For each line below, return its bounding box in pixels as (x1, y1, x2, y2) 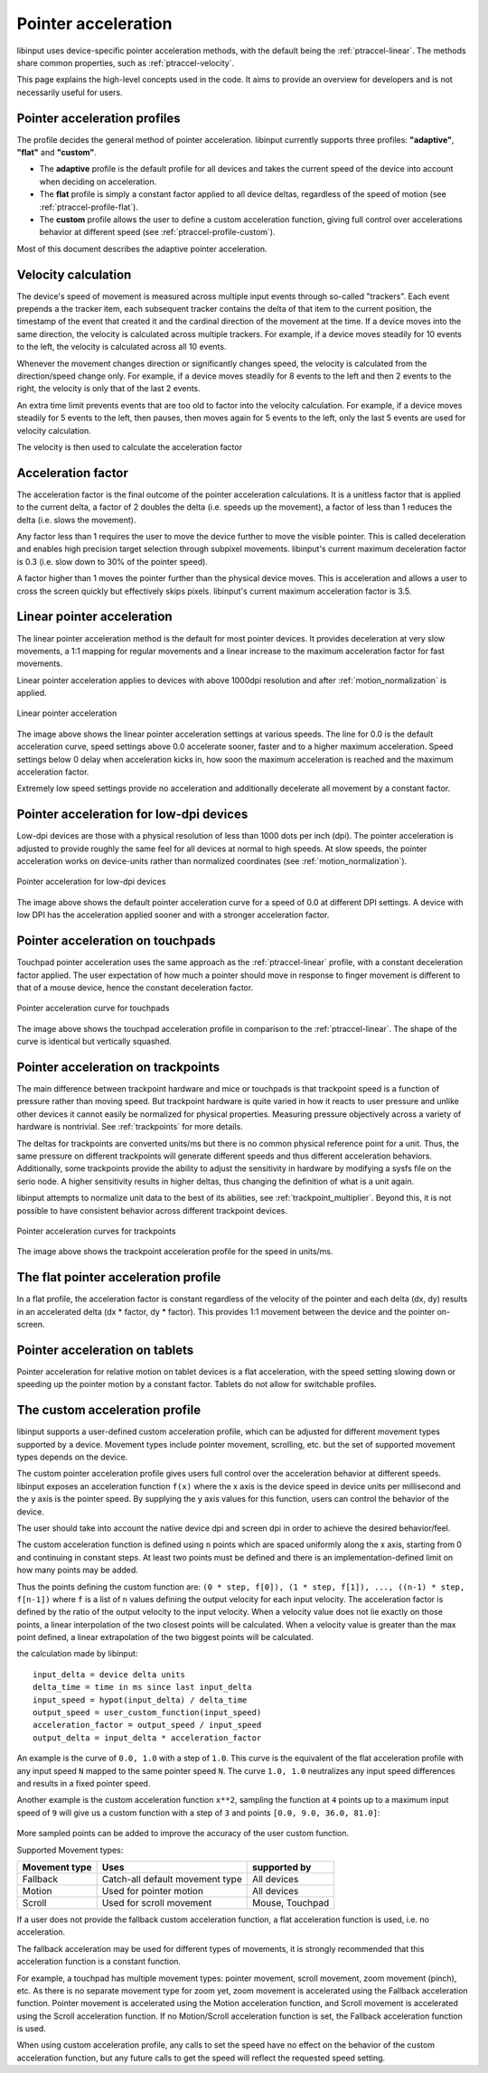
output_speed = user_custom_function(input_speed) (33, 1708, 262, 1718)
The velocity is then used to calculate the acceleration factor (16, 441, 243, 452)
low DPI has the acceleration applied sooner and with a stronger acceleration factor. (16, 909, 330, 921)
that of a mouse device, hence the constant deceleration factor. (16, 981, 254, 993)
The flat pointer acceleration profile (16, 1270, 221, 1285)
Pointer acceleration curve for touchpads (16, 1003, 170, 1014)
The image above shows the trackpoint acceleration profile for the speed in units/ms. (16, 1246, 333, 1257)
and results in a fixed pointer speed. (16, 1778, 151, 1788)
